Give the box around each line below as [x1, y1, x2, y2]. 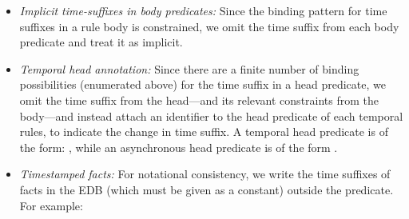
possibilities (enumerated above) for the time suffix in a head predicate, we [19, 76, 386, 93]
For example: [19, 197, 83, 213]
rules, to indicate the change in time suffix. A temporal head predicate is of [19, 123, 388, 140]
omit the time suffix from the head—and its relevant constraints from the [19, 91, 379, 108]
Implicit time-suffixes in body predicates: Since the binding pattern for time [19, 2, 387, 18]
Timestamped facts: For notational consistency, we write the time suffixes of [19, 165, 391, 182]
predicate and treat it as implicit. [19, 34, 183, 50]
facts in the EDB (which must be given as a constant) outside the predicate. [19, 181, 394, 197]
